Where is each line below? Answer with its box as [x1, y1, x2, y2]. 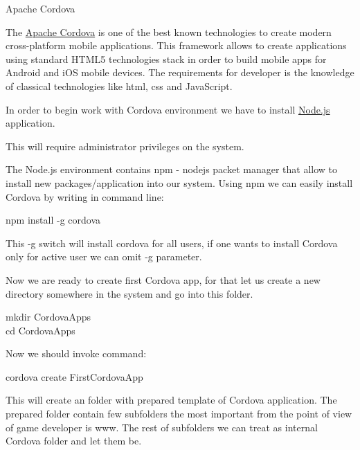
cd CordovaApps [6, 323, 75, 337]
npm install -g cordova [6, 213, 101, 227]
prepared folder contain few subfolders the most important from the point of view [6, 406, 352, 421]
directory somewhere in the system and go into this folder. [6, 286, 253, 300]
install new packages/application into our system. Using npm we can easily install [6, 175, 353, 190]
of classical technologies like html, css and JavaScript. [6, 78, 233, 93]
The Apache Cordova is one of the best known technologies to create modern [6, 24, 332, 39]
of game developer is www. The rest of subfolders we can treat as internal [6, 420, 318, 434]
